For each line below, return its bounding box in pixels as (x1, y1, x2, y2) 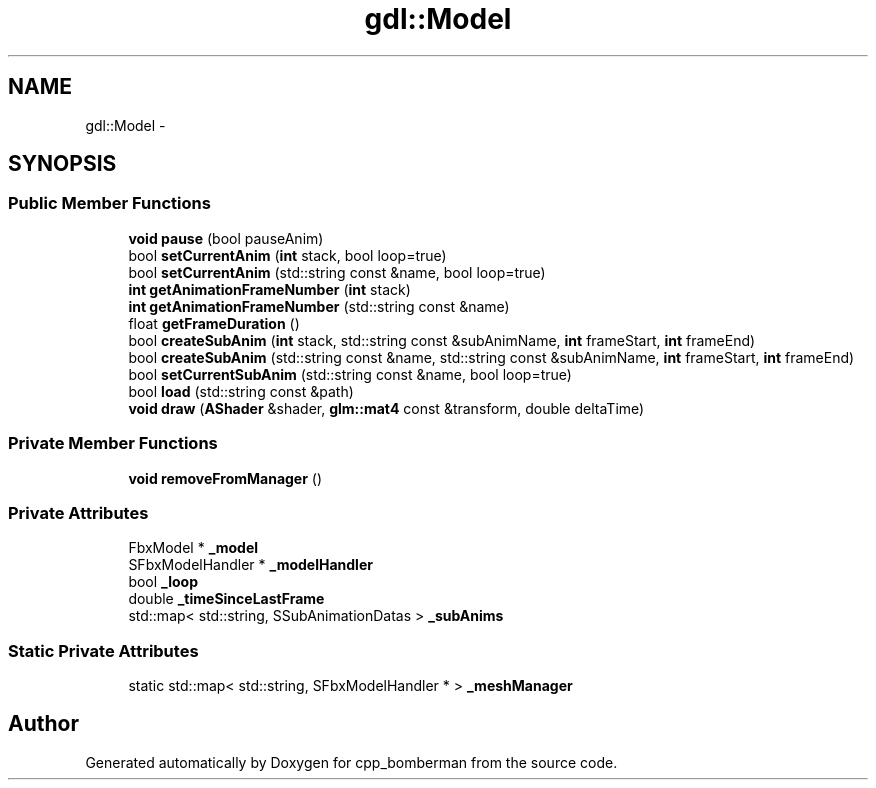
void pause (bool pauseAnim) (128, 229, 324, 247)
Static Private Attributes (8, 640, 199, 661)
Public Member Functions (8, 193, 211, 214)
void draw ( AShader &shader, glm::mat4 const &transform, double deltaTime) (128, 399, 645, 417)
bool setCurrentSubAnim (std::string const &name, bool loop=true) (128, 365, 572, 383)
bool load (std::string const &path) (128, 382, 354, 400)
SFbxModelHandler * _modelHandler (128, 556, 373, 574)
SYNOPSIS (8, 151, 117, 177)
